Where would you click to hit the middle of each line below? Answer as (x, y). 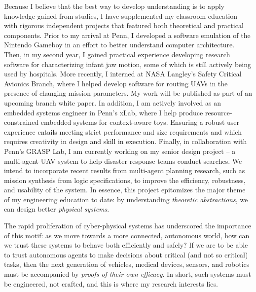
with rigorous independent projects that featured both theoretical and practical (124, 25)
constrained (21, 122)
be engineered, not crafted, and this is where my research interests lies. (111, 283)
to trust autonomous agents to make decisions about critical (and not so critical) (126, 254)
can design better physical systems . (57, 209)
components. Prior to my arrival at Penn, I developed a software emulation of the (127, 35)
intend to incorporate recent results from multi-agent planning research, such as (125, 170)
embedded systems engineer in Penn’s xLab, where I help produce (104, 112)
